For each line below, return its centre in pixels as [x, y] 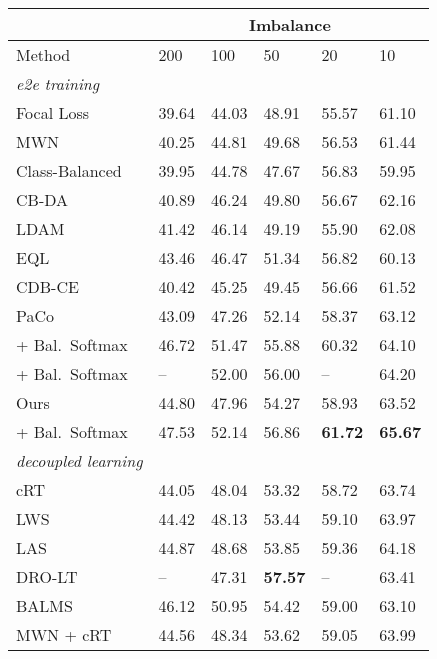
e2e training [58, 83]
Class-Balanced [69, 170]
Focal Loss [53, 112]
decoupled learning [79, 460]
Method [43, 54]
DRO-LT [47, 576]
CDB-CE [47, 286]
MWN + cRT [64, 634]
